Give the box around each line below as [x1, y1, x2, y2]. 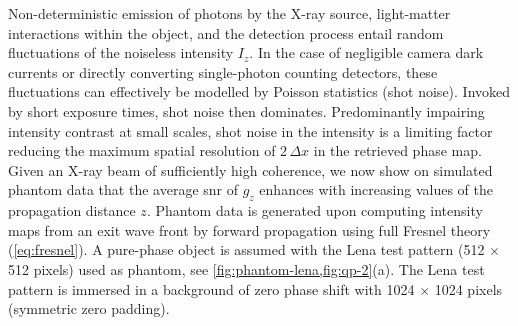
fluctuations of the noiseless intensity [8, 42, 234, 63]
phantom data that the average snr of [8, 179, 239, 200]
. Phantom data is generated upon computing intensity [146, 200, 483, 221]
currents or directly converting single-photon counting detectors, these [8, 61, 438, 82]
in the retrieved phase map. [313, 140, 482, 161]
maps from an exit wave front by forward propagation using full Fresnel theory [8, 219, 491, 240]
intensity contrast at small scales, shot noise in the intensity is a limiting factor [8, 120, 493, 141]
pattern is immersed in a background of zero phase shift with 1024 [8, 278, 415, 299]
